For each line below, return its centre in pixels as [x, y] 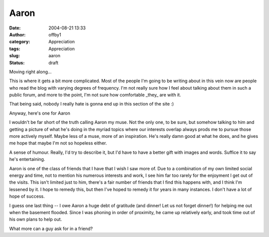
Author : [17, 34]
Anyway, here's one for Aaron [40, 113]
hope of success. [27, 196]
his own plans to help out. [36, 220]
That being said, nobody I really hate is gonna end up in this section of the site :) [92, 104]
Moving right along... [30, 72]
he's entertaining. [27, 159]
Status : [17, 63]
